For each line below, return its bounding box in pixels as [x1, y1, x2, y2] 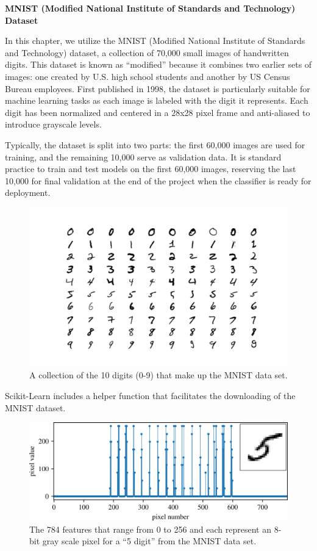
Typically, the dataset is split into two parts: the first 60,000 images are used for [5, 138, 305, 151]
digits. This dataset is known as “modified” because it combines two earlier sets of [5, 58, 312, 71]
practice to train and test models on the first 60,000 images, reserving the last [5, 162, 296, 175]
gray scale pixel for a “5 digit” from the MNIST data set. [42, 535, 257, 547]
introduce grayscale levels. [5, 118, 102, 131]
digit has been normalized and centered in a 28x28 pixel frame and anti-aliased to [5, 106, 310, 118]
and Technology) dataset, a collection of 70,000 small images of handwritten [5, 46, 289, 59]
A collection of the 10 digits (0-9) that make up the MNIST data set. [29, 369, 288, 381]
